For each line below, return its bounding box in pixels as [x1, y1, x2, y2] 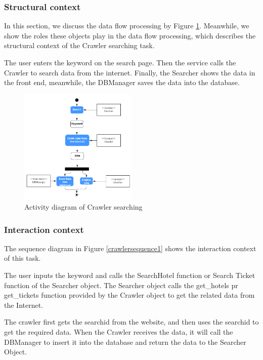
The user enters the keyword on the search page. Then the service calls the [4, 57, 236, 67]
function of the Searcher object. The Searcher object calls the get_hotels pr [4, 279, 238, 290]
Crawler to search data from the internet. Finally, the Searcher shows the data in [4, 67, 255, 77]
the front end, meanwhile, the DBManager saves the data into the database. [4, 77, 240, 88]
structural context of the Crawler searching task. [4, 40, 155, 51]
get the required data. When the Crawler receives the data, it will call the [4, 326, 233, 337]
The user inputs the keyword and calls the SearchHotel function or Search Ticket [4, 270, 255, 280]
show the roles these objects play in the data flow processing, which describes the [4, 30, 256, 41]
